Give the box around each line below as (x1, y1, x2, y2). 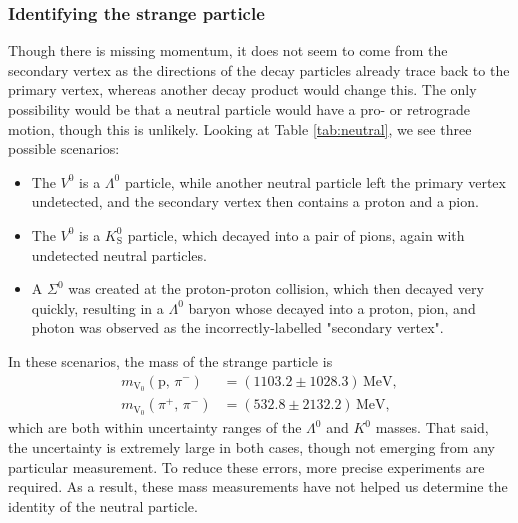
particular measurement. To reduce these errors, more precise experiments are (8, 456, 485, 477)
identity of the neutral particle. (8, 495, 198, 516)
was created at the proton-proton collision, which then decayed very (68, 278, 484, 299)
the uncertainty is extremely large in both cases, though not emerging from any (8, 436, 495, 457)
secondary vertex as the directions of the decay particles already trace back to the (8, 59, 510, 80)
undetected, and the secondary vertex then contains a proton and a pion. (31, 191, 479, 212)
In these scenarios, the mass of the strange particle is (8, 350, 333, 371)
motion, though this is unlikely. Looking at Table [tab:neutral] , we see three (8, 118, 472, 139)
